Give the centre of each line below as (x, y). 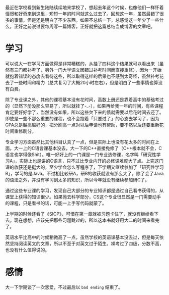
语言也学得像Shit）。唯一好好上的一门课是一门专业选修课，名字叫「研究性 (81, 154)
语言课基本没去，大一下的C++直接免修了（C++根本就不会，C (98, 148)
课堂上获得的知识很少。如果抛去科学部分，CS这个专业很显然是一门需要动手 (83, 196)
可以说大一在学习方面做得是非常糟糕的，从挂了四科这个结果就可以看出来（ (82, 63)
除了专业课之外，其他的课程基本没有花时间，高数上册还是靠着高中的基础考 (82, 100)
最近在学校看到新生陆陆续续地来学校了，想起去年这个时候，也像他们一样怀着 (84, 7)
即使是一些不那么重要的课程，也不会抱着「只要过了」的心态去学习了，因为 (82, 118)
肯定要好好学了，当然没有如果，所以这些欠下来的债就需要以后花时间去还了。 (84, 112)
